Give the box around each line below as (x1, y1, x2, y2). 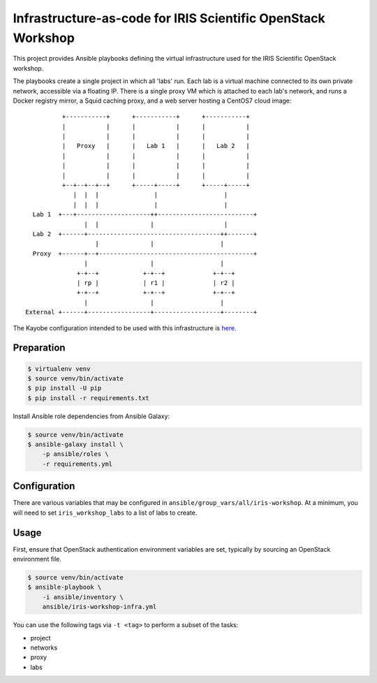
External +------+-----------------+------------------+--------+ (25, 308, 258, 316)
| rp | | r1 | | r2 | (77, 279, 235, 286)
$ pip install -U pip (27, 384, 102, 392)
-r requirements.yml (42, 460, 113, 468)
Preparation (13, 342, 66, 354)
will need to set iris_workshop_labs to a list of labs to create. (13, 508, 198, 517)
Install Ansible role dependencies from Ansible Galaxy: (13, 412, 170, 420)
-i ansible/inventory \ (42, 593, 124, 601)
